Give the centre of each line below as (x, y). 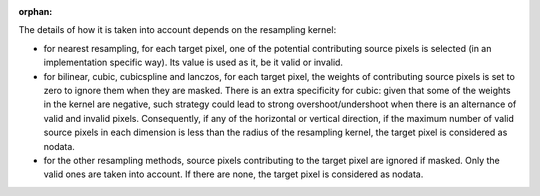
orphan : (35, 11)
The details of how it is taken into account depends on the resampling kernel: (177, 30)
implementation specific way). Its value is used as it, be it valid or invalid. (193, 62)
